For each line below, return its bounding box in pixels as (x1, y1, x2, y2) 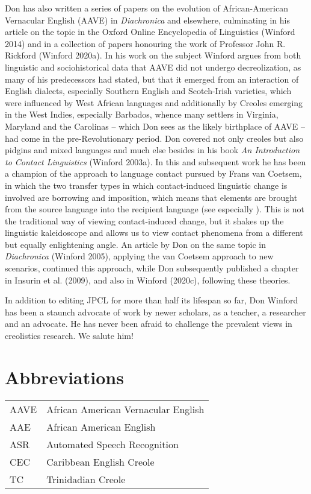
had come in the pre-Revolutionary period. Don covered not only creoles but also (5, 131, 304, 144)
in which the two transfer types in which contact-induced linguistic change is (5, 179, 288, 191)
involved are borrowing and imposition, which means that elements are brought (5, 191, 298, 203)
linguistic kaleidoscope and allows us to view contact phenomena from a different (5, 226, 303, 239)
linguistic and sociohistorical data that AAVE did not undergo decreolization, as (5, 60, 301, 73)
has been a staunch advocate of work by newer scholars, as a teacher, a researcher (5, 305, 306, 318)
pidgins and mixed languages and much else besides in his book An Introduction (5, 144, 300, 156)
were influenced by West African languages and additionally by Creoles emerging (5, 96, 303, 109)
